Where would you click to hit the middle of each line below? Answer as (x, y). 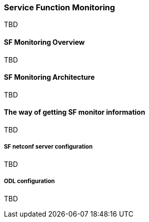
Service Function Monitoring (60, 7)
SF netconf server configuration (48, 147)
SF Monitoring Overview (45, 42)
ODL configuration (30, 181)
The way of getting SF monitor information (75, 112)
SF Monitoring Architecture (49, 77)
